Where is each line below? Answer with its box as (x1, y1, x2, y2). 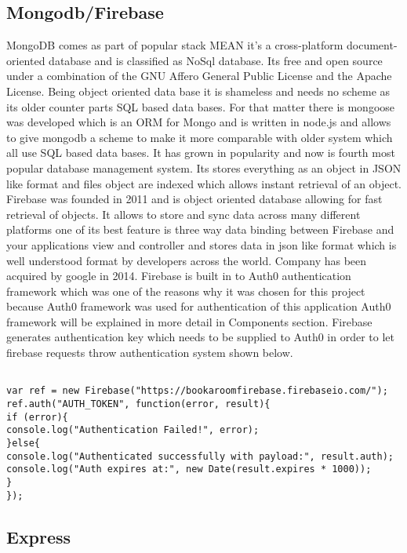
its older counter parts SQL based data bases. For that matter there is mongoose (6, 98, 395, 115)
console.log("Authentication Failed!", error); (6, 424, 260, 436)
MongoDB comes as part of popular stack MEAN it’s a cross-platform (6, 37, 343, 53)
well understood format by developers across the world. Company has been (6, 252, 367, 268)
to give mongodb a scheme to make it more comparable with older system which (6, 129, 393, 145)
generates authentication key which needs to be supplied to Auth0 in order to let (6, 329, 395, 345)
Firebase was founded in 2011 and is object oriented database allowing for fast (6, 191, 383, 207)
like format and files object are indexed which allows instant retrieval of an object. (6, 175, 402, 191)
